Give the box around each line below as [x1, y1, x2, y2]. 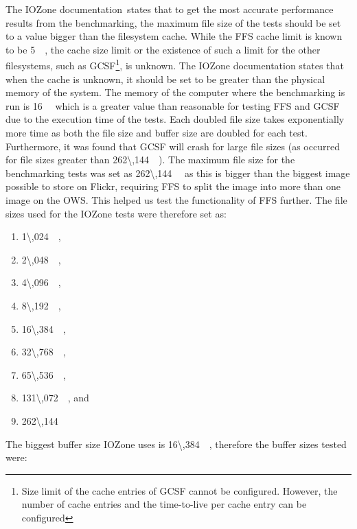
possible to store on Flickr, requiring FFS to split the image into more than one [5, 179, 341, 193]
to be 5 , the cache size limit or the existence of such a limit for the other [5, 42, 321, 56]
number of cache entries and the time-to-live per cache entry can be [21, 497, 307, 511]
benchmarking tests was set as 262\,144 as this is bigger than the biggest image [5, 165, 350, 180]
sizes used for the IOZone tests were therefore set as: [5, 206, 227, 220]
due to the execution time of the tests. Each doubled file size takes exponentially [5, 112, 345, 126]
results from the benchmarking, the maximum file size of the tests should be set [5, 15, 341, 30]
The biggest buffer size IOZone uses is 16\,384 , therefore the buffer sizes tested [5, 436, 347, 451]
